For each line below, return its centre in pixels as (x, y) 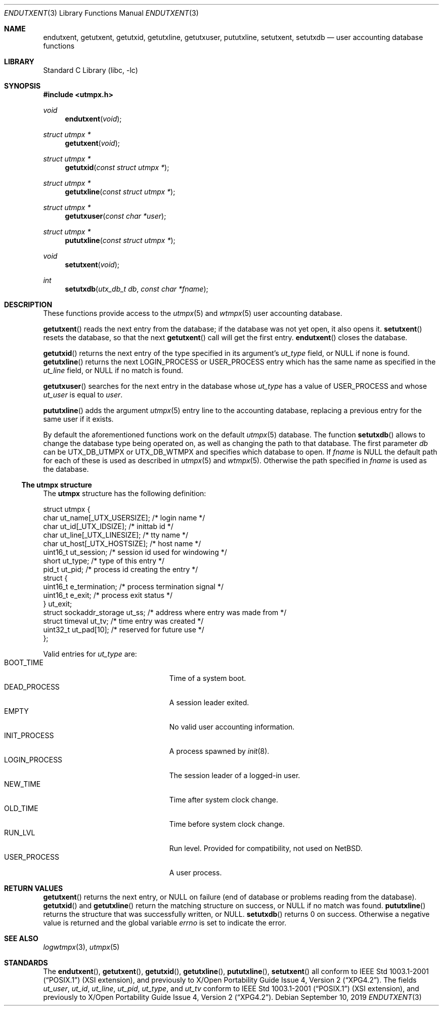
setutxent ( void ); (92, 265)
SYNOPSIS (23, 86)
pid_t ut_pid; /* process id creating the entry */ (121, 569)
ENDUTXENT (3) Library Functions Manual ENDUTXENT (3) (101, 13)
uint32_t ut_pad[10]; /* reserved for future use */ (124, 630)
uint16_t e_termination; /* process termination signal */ (134, 587)
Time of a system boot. (208, 678)
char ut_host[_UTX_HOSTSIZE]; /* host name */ (122, 543)
